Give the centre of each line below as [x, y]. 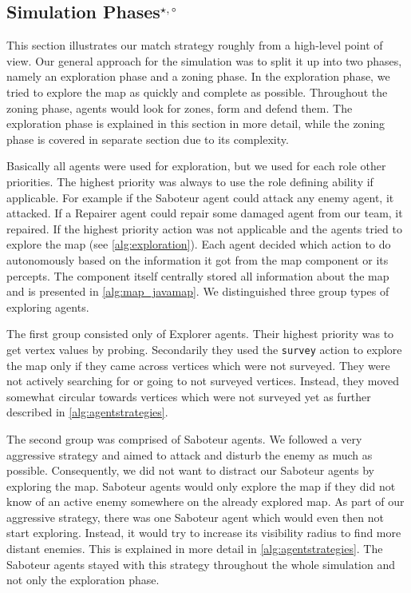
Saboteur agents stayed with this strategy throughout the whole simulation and [201, 564]
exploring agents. [48, 306]
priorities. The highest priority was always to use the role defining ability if [190, 181]
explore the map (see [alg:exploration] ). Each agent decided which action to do [199, 244]
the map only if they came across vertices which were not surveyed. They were [198, 365]
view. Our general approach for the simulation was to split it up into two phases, [204, 60]
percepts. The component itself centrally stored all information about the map [198, 275]
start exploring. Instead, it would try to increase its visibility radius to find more [204, 533]
